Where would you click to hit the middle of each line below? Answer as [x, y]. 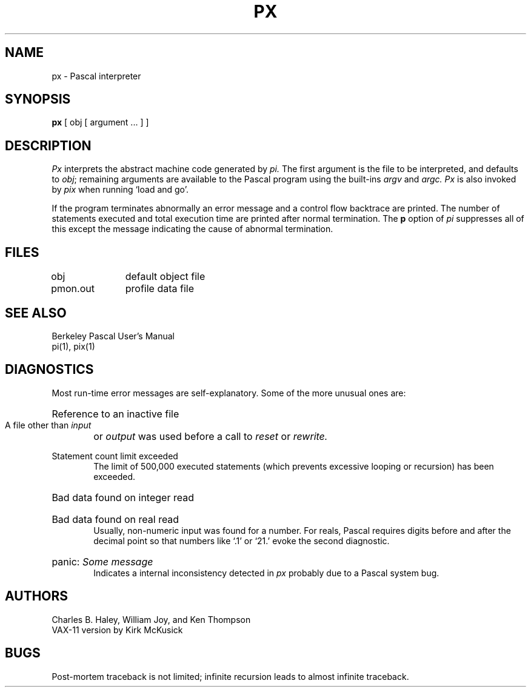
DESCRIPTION [48, 145]
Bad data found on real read [115, 519]
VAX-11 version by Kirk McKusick [117, 630]
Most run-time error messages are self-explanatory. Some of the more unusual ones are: [229, 393]
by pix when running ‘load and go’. [120, 190]
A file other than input [48, 425]
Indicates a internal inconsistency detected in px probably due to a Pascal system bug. [266, 573]
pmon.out [73, 289]
